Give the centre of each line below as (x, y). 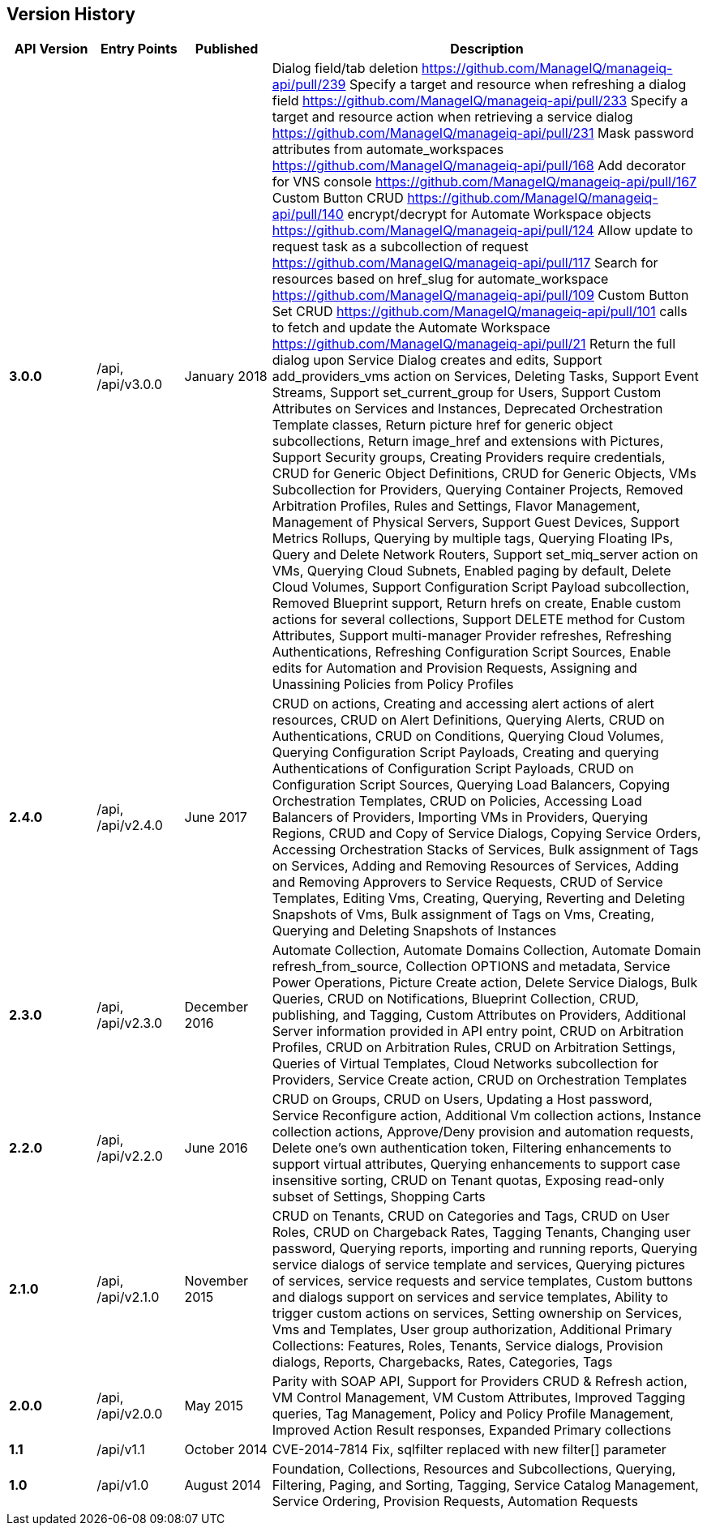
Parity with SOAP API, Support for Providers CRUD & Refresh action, (480, 1382)
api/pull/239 (309, 85)
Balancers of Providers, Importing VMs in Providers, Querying (460, 817)
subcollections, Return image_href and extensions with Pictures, (468, 441)
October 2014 (226, 1450)
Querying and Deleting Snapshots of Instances (414, 931)
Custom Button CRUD (338, 198)
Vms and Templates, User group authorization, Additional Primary (472, 1330)
